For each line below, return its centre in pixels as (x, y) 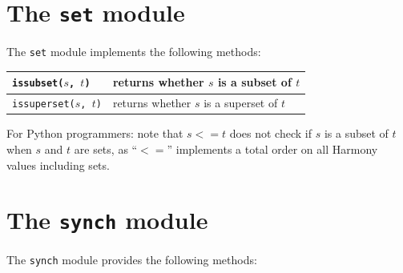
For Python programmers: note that (95, 133)
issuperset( (44, 104)
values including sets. (58, 165)
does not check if (271, 133)
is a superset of (241, 103)
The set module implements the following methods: (134, 52)
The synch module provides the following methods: (132, 259)
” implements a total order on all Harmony (272, 149)
